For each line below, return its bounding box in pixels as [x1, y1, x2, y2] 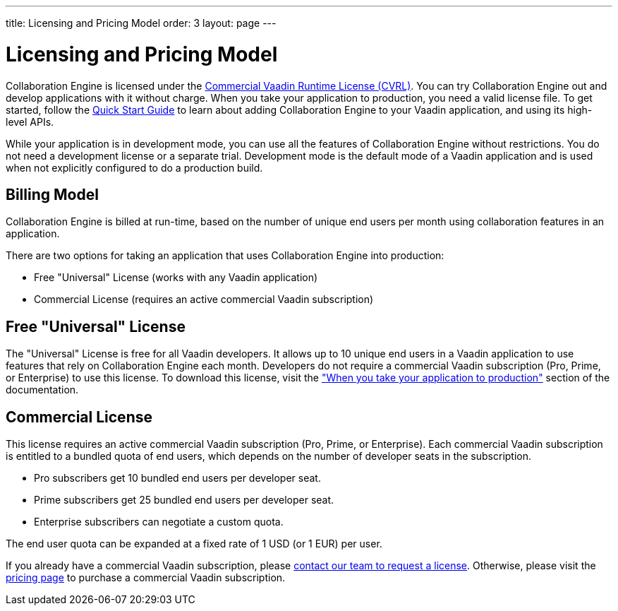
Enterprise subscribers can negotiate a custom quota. [34, 516, 284, 528]
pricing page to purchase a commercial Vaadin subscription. [6, 571, 286, 584]
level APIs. [6, 115, 54, 128]
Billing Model [6, 185, 99, 203]
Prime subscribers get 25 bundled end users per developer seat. [34, 494, 334, 506]
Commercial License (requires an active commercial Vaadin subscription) [34, 293, 374, 306]
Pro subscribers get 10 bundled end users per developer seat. [34, 472, 321, 485]
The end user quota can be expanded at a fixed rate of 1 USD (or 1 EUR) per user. [6, 538, 382, 550]
